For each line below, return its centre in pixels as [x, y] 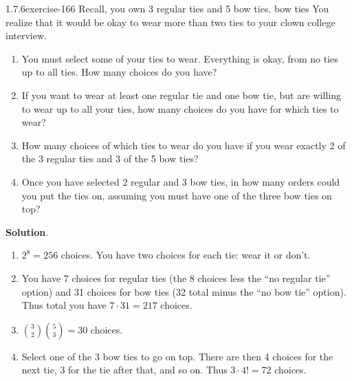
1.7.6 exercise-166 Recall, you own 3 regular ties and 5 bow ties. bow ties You [167, 8]
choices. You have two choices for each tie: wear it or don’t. [186, 255]
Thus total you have [64, 305]
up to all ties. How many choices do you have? [119, 72]
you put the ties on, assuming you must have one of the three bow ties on [177, 195]
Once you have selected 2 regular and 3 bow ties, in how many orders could [181, 181]
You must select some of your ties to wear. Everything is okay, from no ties [180, 58]
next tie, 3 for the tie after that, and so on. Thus [124, 370]
